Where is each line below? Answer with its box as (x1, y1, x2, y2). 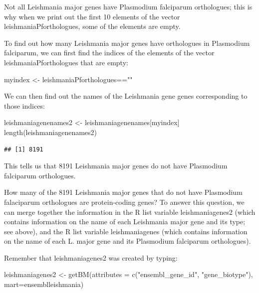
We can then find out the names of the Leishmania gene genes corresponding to (4, 91, 248, 101)
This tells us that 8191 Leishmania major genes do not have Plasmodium (4, 160, 228, 171)
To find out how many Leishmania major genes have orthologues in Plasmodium (4, 37, 250, 48)
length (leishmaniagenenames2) (4, 127, 97, 137)
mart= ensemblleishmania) (4, 279, 84, 290)
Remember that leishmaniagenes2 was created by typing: (4, 252, 178, 263)
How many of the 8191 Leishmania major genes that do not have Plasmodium (4, 187, 243, 197)
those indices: (4, 100, 45, 111)
